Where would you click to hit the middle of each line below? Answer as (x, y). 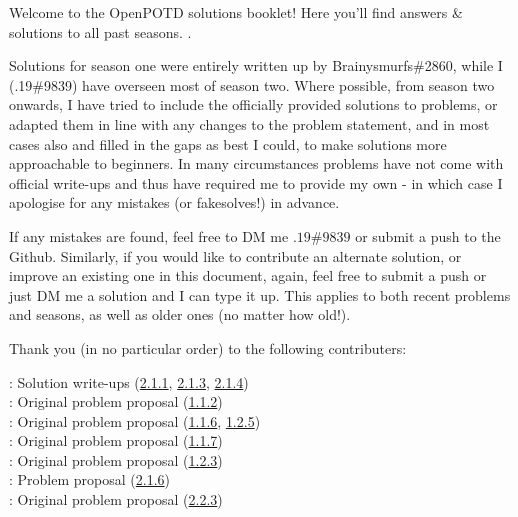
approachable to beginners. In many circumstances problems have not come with (256, 163)
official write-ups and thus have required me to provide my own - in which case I (256, 182)
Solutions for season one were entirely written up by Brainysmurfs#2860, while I (256, 65)
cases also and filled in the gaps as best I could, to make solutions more (228, 143)
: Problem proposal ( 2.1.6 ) (90, 479)
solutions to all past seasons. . (100, 31)
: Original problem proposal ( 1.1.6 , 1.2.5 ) (135, 420)
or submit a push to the (428, 235)
